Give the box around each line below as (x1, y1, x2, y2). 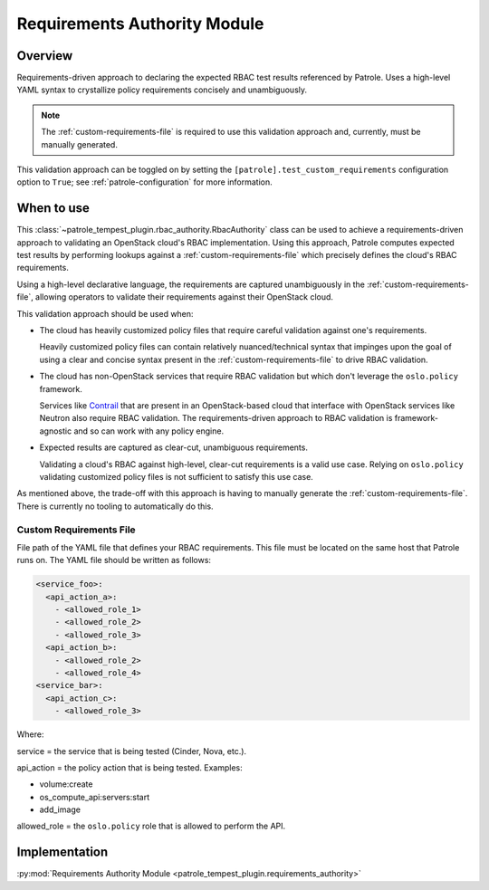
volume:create (39, 779, 93, 790)
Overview (16, 48, 73, 63)
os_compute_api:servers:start (39, 791, 149, 802)
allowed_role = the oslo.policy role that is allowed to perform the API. (16, 820, 286, 832)
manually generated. (41, 139, 118, 149)
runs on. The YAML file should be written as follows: (16, 555, 212, 566)
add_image (39, 804, 81, 815)
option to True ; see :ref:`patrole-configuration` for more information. (16, 177, 273, 187)
